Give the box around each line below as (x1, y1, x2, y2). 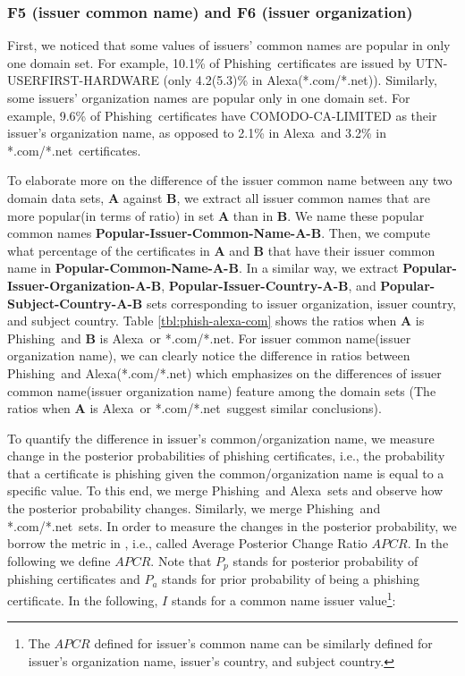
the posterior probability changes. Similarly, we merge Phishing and (7, 499, 381, 518)
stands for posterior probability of (232, 551, 418, 570)
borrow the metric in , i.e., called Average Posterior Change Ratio (7, 534, 368, 553)
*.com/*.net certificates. (7, 140, 141, 159)
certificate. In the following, (7, 590, 158, 609)
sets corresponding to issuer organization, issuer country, (146, 293, 457, 312)
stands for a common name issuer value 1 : (171, 587, 396, 609)
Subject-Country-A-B (7, 293, 143, 312)
